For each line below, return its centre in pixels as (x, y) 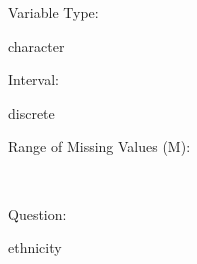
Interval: (33, 79)
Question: (37, 213)
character (36, 45)
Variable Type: (53, 12)
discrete (31, 112)
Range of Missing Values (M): (99, 146)
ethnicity (35, 247)
